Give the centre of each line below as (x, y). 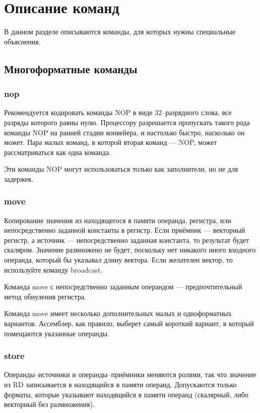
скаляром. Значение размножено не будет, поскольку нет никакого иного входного (130, 250)
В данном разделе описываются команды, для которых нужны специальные (120, 32)
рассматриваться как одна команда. (58, 152)
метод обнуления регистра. (45, 296)
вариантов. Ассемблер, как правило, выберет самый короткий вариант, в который (129, 323)
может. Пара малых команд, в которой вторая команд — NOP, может (111, 142)
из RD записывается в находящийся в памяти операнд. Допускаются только (120, 384)
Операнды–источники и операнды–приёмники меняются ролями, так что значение (130, 374)
